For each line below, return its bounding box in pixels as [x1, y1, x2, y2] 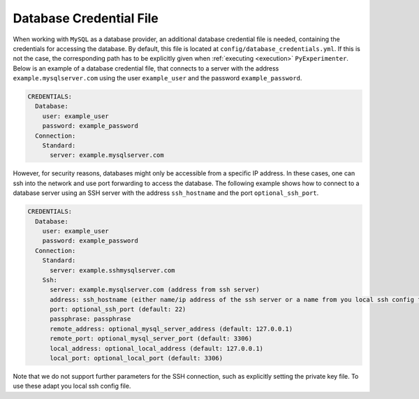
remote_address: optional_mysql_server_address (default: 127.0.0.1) [50, 325, 293, 333]
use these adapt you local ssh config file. [13, 382, 131, 391]
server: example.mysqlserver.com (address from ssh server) [50, 286, 260, 293]
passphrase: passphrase [50, 315, 131, 323]
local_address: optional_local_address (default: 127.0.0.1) [50, 344, 264, 352]
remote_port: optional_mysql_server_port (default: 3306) [50, 335, 253, 342]
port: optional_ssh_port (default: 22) [50, 305, 186, 314]
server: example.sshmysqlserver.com [50, 266, 175, 274]
